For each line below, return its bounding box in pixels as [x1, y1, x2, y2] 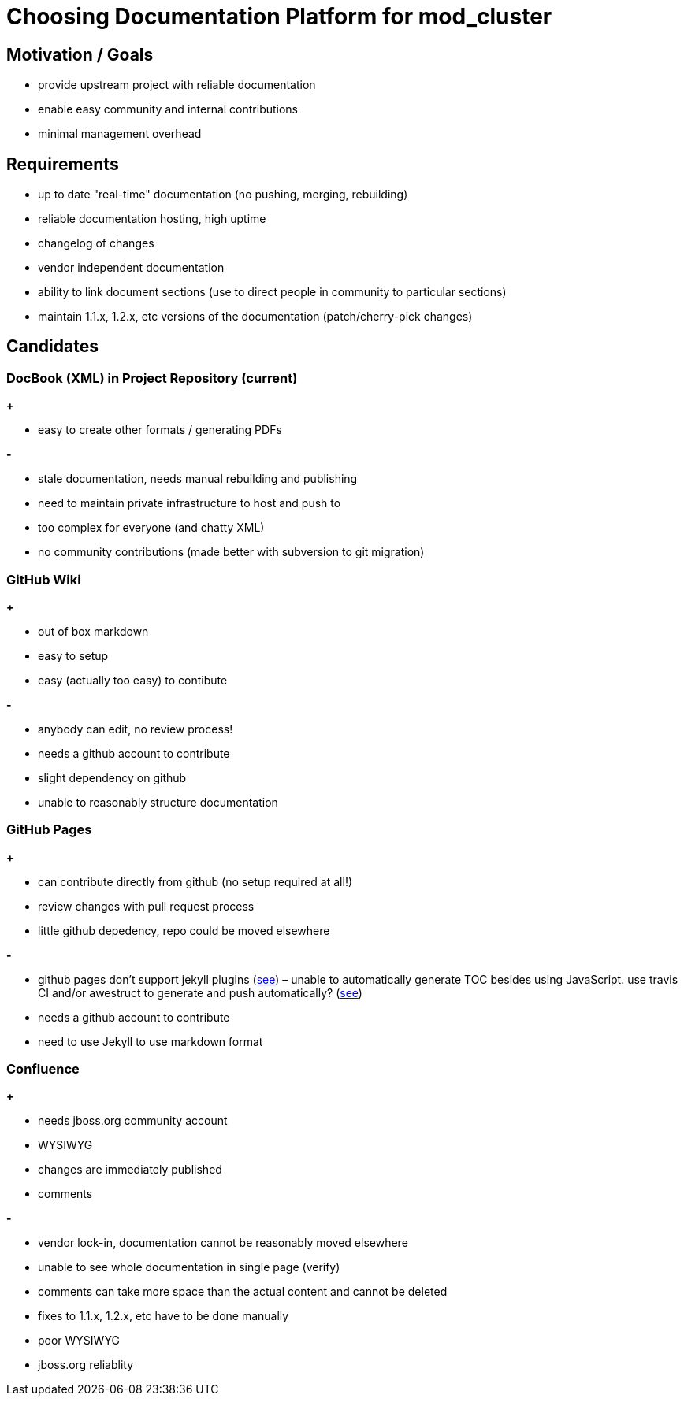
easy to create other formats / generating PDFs [38, 423, 282, 437]
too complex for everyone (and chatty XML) [38, 521, 265, 535]
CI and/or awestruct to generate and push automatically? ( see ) [38, 985, 362, 1000]
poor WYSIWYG [38, 1333, 120, 1348]
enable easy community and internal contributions [38, 102, 299, 117]
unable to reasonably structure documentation [38, 795, 278, 809]
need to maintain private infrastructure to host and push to [38, 496, 341, 510]
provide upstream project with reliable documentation [38, 78, 316, 92]
